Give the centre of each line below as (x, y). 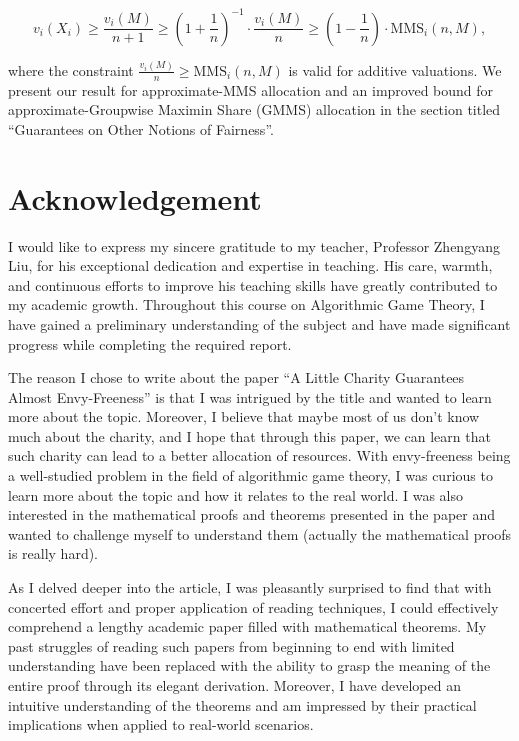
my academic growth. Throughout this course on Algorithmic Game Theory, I (246, 304)
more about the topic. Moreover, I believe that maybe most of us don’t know (244, 416)
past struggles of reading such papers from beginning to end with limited (231, 645)
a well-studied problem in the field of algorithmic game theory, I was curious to (250, 475)
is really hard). (53, 553)
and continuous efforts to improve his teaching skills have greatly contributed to (253, 284)
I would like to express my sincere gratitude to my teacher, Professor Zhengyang (254, 245)
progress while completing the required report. (150, 343)
